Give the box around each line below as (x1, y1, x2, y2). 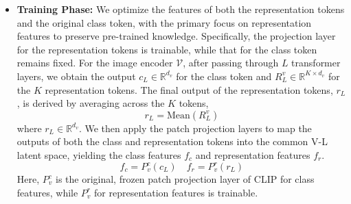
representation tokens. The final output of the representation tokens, (45, 82, 333, 97)
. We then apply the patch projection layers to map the (78, 120, 312, 135)
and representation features (195, 147, 310, 162)
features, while (16, 185, 78, 199)
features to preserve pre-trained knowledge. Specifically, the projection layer (16, 29, 336, 43)
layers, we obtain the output (16, 68, 136, 83)
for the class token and (176, 68, 272, 83)
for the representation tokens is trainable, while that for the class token (16, 42, 317, 56)
